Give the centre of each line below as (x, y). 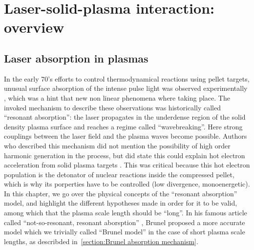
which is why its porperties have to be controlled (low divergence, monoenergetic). (127, 184)
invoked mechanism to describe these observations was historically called (112, 107)
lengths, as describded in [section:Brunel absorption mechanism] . (101, 241)
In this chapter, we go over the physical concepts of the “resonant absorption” (121, 193)
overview (34, 27)
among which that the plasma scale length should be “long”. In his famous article (126, 213)
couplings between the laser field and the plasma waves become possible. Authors (126, 136)
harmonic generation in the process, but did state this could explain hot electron (125, 155)
